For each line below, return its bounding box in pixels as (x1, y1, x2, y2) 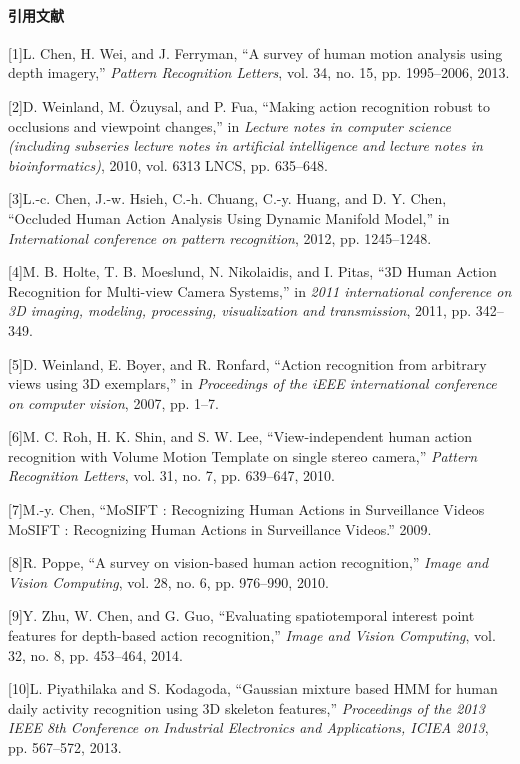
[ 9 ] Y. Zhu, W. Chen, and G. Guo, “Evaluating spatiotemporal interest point (8, 605, 475, 626)
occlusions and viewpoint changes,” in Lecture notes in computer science (8, 115, 451, 136)
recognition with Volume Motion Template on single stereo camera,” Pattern (8, 445, 478, 466)
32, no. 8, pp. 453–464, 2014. (8, 644, 184, 665)
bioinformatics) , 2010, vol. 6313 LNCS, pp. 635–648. (8, 154, 328, 175)
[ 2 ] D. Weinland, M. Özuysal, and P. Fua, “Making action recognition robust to (8, 95, 490, 116)
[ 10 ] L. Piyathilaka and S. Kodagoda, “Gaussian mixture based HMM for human (8, 678, 498, 699)
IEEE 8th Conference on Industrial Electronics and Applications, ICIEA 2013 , (8, 717, 489, 738)
